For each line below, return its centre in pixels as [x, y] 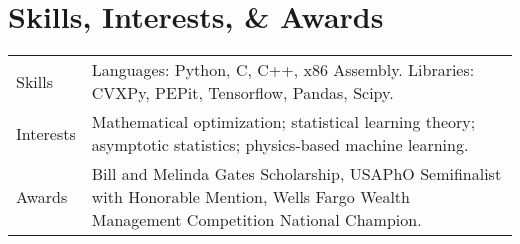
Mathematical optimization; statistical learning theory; [283, 122]
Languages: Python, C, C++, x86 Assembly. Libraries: [283, 70]
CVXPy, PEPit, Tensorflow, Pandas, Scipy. [242, 93]
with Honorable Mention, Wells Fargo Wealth [250, 197]
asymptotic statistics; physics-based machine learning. [280, 145]
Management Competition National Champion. [256, 220]
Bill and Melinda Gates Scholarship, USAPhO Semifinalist [296, 174]
